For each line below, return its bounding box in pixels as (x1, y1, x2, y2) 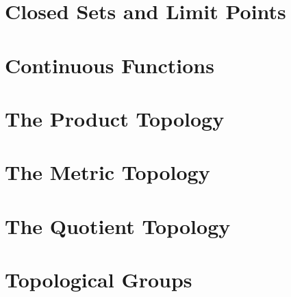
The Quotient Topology (5, 211, 231, 240)
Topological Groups (5, 266, 192, 294)
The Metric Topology (5, 158, 210, 186)
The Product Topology (5, 104, 225, 132)
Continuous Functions (5, 51, 214, 79)
